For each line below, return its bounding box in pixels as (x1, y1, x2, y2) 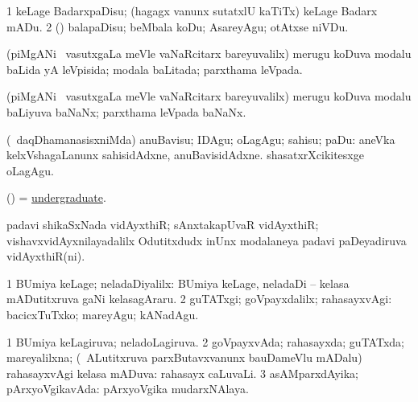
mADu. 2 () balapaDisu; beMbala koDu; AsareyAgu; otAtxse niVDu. (6, 18, 349, 35)
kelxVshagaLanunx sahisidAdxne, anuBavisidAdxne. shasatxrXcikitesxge (6, 146, 364, 163)
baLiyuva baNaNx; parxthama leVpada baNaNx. (6, 103, 246, 120)
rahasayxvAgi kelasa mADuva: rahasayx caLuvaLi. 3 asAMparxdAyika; (6, 364, 358, 381)
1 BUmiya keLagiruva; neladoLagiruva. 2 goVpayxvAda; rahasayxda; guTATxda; (6, 333, 404, 350)
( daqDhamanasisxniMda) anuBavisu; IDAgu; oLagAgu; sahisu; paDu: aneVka (6, 130, 395, 147)
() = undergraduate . (6, 189, 106, 206)
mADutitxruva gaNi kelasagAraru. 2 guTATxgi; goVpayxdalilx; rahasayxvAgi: (6, 290, 392, 307)
